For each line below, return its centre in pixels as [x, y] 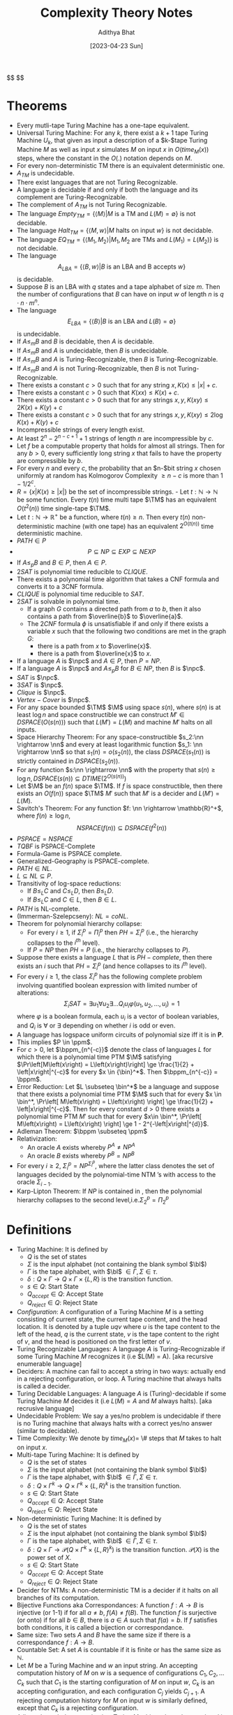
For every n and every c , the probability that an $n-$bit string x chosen [119, 468]
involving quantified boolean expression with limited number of [107, 985]
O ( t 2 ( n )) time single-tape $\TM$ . [63, 507]
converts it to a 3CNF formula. [60, 586]
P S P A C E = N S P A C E [45, 839]
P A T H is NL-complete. [48, 909]
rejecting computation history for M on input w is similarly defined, [112, 1700]
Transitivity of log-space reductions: [69, 883]
